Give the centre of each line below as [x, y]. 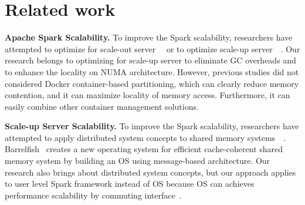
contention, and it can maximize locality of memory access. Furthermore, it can [148, 95]
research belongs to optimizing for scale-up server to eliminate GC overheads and [150, 60]
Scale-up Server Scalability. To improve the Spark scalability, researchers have [152, 126]
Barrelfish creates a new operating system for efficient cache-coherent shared [144, 149]
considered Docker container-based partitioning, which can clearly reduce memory [152, 83]
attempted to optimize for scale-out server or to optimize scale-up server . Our [152, 48]
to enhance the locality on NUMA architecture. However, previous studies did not [152, 71]
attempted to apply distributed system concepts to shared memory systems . [145, 137]
